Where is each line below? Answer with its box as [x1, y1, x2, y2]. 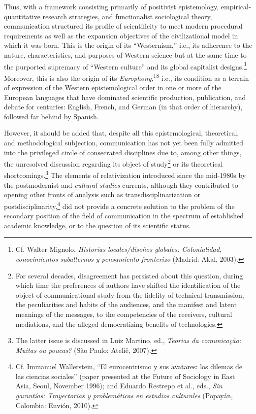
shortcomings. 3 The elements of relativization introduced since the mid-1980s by [4, 169, 246, 180]
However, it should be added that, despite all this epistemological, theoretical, [4, 128, 239, 138]
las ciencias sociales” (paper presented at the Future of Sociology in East [15, 371, 235, 381]
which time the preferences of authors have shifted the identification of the [15, 280, 241, 290]
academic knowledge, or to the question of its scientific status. [4, 220, 191, 230]
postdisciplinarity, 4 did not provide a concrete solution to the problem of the [4, 199, 235, 211]
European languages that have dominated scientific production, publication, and [4, 92, 246, 102]
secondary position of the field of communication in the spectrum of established [4, 210, 244, 221]
